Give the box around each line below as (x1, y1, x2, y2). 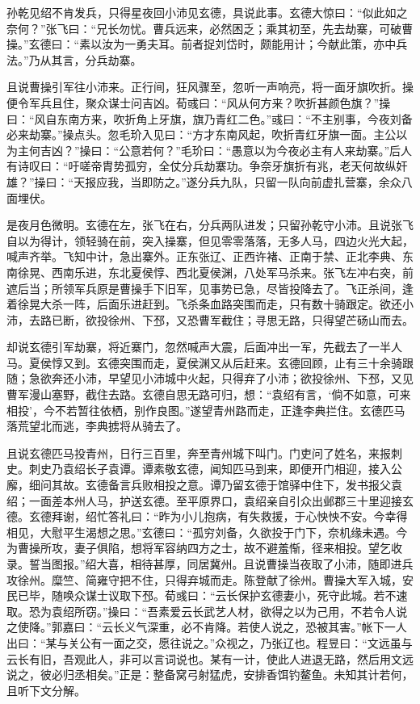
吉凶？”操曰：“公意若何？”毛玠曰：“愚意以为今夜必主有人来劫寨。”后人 (40, 141, 413, 158)
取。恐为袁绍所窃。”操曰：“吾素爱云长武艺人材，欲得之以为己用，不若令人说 (6, 602, 408, 619)
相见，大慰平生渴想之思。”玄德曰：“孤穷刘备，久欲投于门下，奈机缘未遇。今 (6, 523, 408, 540)
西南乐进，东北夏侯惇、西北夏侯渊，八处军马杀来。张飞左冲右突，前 (51, 263, 414, 280)
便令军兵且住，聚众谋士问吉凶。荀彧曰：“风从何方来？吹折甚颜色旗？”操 (6, 94, 391, 111)
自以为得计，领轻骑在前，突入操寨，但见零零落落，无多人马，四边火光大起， (6, 232, 414, 249)
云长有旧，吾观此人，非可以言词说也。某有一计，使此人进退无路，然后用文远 (6, 650, 414, 667)
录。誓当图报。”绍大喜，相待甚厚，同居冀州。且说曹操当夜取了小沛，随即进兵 (6, 555, 414, 572)
